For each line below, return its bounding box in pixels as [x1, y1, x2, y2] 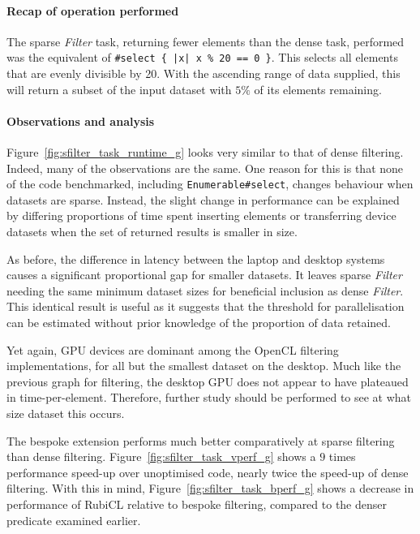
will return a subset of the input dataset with [6, 80, 232, 97]
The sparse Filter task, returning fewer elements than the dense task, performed [6, 32, 405, 50]
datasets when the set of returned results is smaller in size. [6, 223, 298, 240]
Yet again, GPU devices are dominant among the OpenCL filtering [6, 341, 339, 358]
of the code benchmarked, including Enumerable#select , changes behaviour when [6, 175, 414, 192]
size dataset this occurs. [6, 405, 125, 421]
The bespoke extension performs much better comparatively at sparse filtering [6, 432, 395, 449]
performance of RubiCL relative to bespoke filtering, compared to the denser [6, 495, 387, 512]
